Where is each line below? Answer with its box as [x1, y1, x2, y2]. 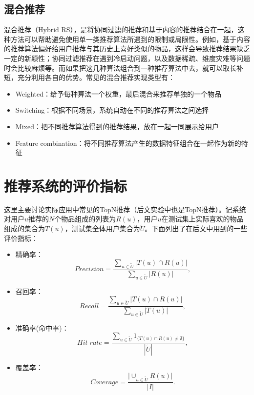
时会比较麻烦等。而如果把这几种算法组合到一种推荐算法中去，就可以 [4, 62, 223, 73]
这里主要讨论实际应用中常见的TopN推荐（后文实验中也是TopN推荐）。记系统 [4, 204, 246, 214]
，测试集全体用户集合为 [64, 223, 140, 234]
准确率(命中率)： [15, 322, 69, 333]
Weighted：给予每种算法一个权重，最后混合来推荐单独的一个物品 [15, 88, 221, 99]
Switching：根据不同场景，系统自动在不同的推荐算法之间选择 [15, 105, 209, 115]
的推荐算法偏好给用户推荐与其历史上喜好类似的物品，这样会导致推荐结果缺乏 [4, 43, 250, 54]
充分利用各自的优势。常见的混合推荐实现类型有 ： [17, 72, 175, 82]
